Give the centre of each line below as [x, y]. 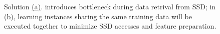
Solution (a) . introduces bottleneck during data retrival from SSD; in [110, 6]
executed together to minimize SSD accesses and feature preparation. [110, 26]
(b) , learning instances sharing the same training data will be [98, 16]
